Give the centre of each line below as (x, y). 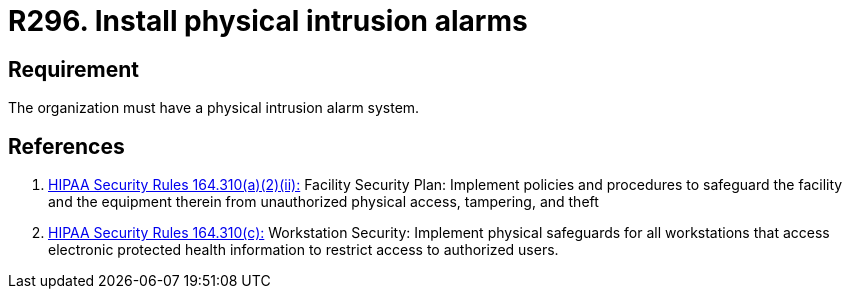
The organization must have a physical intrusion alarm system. (214, 108)
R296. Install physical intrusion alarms (268, 21)
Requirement (74, 69)
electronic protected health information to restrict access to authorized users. (303, 250)
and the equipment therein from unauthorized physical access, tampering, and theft (323, 202)
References (66, 146)
